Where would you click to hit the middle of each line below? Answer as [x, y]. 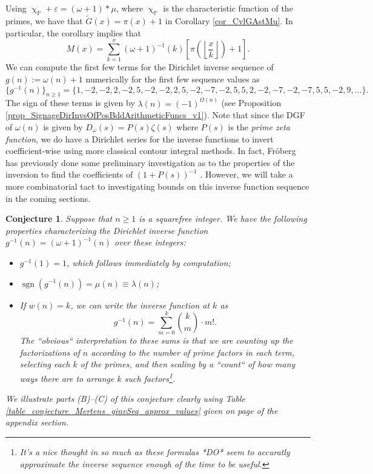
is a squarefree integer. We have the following [223, 219]
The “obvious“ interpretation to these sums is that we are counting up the [156, 340]
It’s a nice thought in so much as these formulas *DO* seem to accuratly [155, 452]
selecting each [45, 364]
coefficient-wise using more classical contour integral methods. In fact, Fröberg [151, 151]
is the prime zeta [259, 127]
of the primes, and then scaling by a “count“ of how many [188, 364]
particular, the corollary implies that [73, 32]
